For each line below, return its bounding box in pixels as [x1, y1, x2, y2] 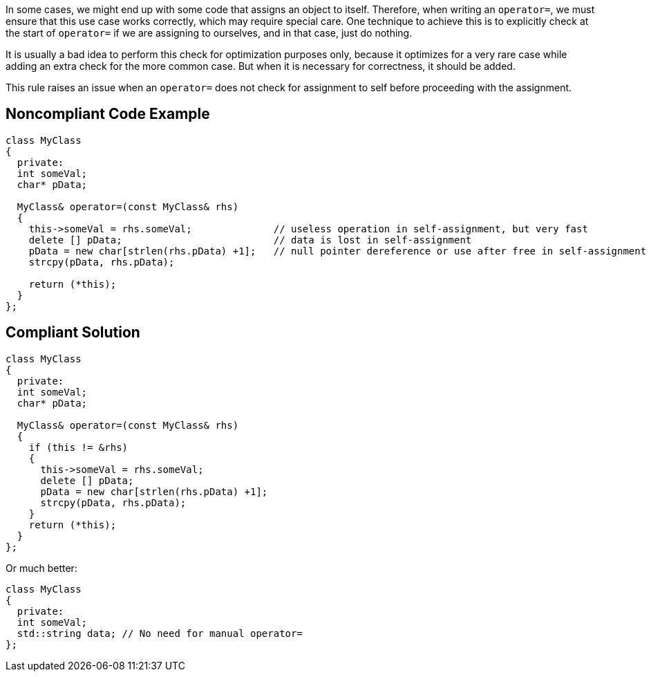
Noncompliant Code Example [6, 105, 210, 123]
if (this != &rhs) [28, 441, 129, 453]
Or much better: [6, 562, 77, 574]
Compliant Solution [6, 324, 140, 342]
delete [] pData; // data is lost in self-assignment [28, 234, 472, 245]
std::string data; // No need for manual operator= [17, 627, 303, 639]
